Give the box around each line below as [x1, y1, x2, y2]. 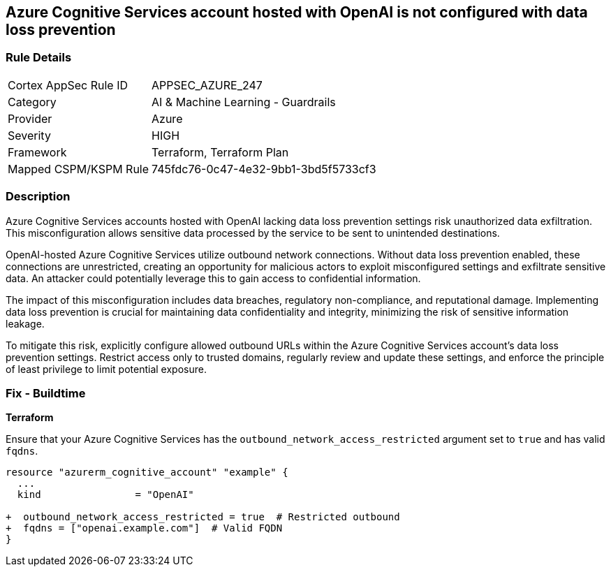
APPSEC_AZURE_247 [152, 78, 263, 92]
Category [8, 94, 57, 109]
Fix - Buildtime [6, 386, 86, 400]
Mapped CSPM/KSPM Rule [8, 161, 149, 176]
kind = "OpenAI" [17, 489, 194, 501]
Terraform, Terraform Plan [152, 145, 289, 159]
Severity [8, 128, 51, 142]
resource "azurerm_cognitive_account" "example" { [6, 467, 288, 478]
